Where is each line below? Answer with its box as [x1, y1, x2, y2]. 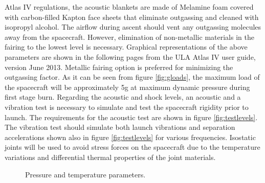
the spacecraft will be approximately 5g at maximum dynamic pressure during [5, 81, 250, 92]
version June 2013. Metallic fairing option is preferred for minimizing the [5, 61, 233, 72]
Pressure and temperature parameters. [25, 169, 146, 179]
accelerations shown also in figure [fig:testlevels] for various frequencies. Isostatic [5, 131, 256, 142]
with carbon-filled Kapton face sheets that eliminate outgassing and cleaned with [5, 11, 259, 22]
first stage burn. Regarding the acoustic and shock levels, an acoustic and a [5, 91, 241, 102]
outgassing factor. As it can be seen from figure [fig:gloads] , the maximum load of [5, 72, 260, 82]
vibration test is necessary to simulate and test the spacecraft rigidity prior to [5, 101, 249, 112]
